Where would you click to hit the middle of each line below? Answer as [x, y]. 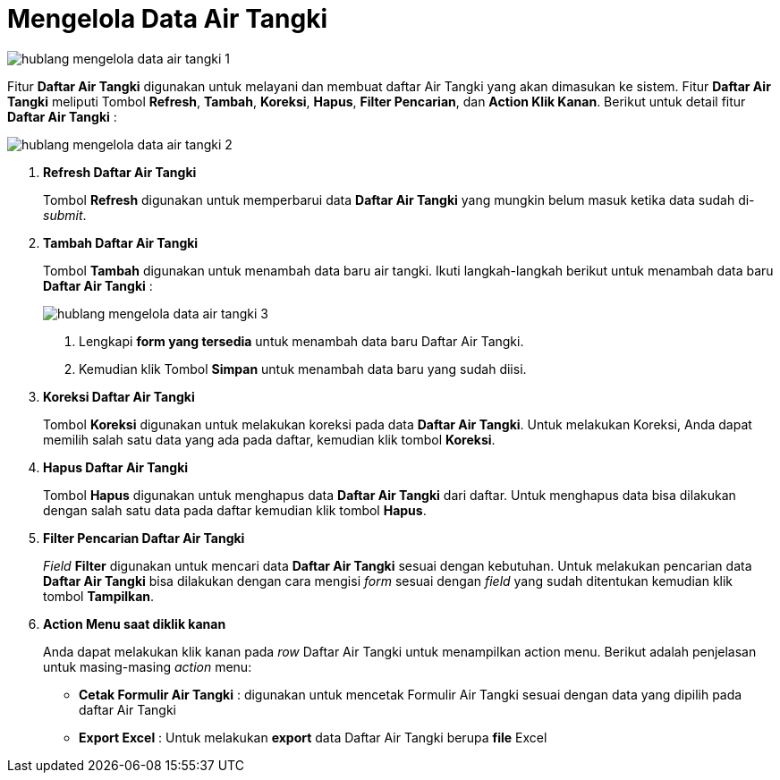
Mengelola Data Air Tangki [167, 19]
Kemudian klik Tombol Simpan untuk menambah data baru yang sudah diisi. [303, 369]
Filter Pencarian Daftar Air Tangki [144, 538]
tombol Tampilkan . [99, 596]
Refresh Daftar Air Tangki [120, 172]
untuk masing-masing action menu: [148, 666]
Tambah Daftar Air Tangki [121, 242]
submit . [65, 215]
